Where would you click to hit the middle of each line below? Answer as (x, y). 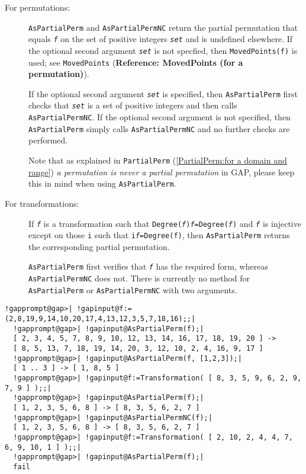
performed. (48, 140)
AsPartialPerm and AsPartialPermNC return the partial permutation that (163, 27)
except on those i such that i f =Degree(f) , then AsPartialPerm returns (159, 235)
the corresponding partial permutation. (99, 246)
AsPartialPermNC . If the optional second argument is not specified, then (160, 117)
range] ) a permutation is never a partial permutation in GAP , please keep (162, 172)
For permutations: (38, 7)
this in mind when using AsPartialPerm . (102, 183)
